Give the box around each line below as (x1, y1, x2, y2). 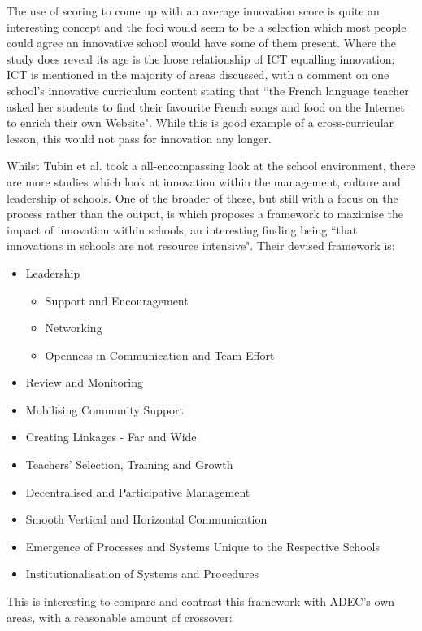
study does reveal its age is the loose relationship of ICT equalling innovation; (7, 50, 395, 67)
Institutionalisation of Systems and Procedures (25, 565, 259, 582)
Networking (45, 319, 102, 336)
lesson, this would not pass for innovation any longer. (7, 129, 272, 147)
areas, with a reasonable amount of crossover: (7, 608, 233, 625)
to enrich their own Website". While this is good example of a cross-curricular (7, 114, 394, 131)
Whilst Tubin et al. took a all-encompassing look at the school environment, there (7, 157, 415, 174)
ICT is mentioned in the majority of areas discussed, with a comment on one (7, 66, 389, 83)
